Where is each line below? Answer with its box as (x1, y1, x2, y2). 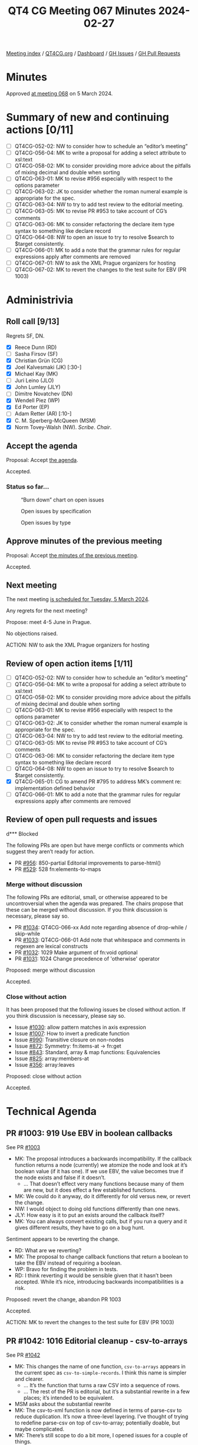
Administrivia (6, 293, 74, 306)
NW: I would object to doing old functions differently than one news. (14, 1205, 180, 1212)
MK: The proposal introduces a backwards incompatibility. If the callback (14, 1155, 192, 1162)
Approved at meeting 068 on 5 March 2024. (6, 90, 113, 97)
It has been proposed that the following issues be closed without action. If (6, 1006, 186, 1013)
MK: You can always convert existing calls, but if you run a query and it (14, 1218, 187, 1225)
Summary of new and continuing (6, 111, 170, 124)
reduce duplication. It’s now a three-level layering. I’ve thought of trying (14, 1413, 189, 1420)
